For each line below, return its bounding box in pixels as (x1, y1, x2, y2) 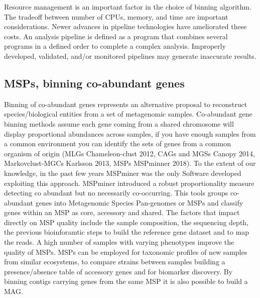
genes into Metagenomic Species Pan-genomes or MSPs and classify (35, 197, 243, 208)
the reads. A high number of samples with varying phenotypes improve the (4, 237, 234, 247)
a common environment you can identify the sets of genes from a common (4, 138, 231, 149)
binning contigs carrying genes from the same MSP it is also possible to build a (4, 276, 248, 286)
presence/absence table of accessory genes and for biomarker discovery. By (4, 266, 233, 276)
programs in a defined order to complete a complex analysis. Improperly (4, 41, 226, 51)
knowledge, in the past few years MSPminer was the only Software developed (4, 167, 241, 178)
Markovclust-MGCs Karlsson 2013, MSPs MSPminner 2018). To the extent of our (4, 158, 256, 168)
